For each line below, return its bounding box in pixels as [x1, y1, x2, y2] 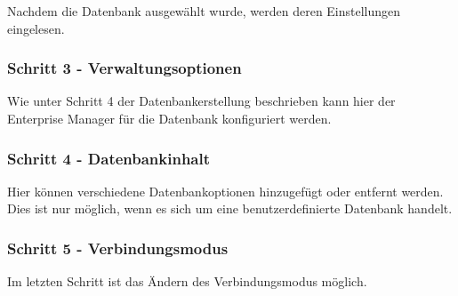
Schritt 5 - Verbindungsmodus [7, 236, 229, 259]
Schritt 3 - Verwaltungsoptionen [7, 57, 242, 79]
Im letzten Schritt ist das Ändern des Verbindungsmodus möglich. [7, 272, 367, 291]
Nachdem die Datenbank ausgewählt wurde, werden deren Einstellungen [7, 2, 401, 20]
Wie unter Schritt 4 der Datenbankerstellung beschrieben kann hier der [7, 92, 396, 110]
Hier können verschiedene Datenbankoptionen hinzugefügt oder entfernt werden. [7, 181, 444, 200]
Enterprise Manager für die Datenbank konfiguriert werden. [7, 109, 332, 127]
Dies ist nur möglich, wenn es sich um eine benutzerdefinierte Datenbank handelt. [7, 199, 453, 218]
